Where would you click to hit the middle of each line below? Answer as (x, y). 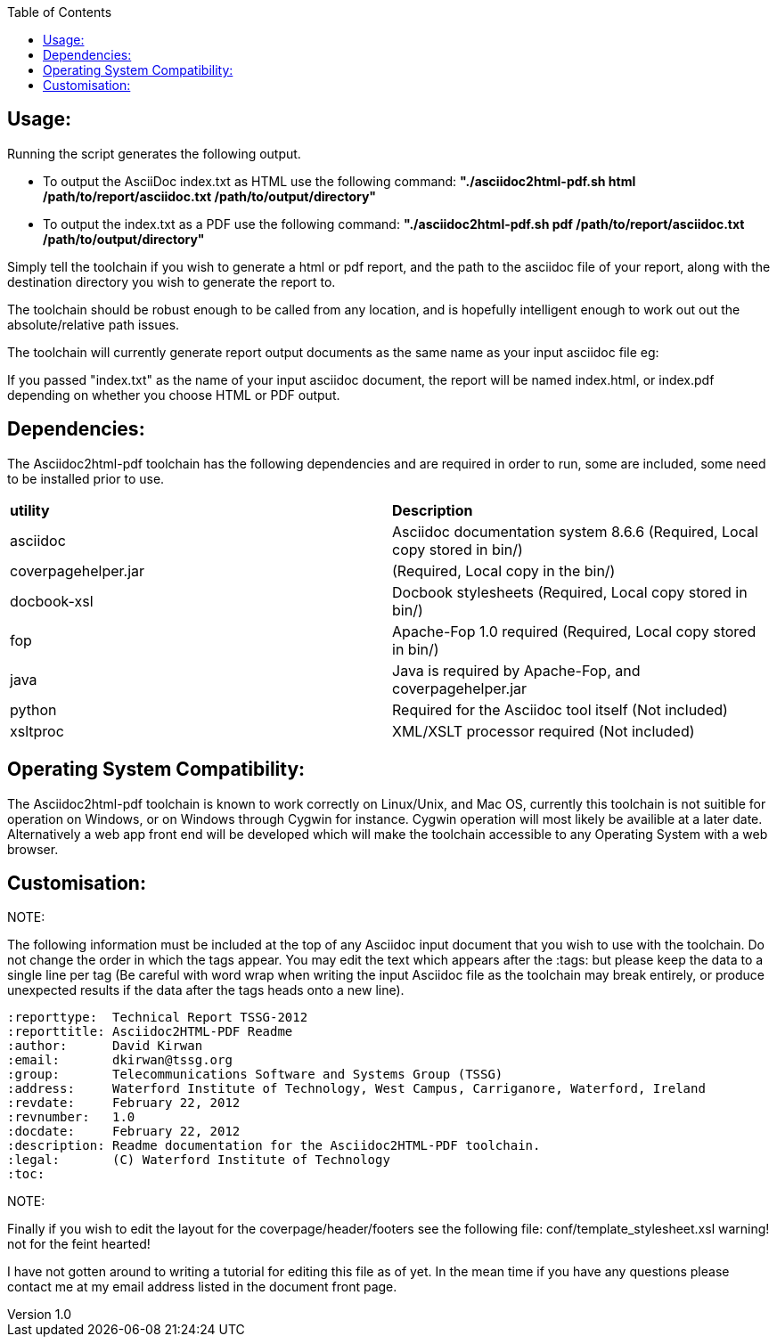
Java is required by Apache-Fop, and (516, 670)
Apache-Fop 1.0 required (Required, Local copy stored (574, 631)
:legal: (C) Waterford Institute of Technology (199, 1160)
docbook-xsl (52, 601)
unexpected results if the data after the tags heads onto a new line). (206, 990)
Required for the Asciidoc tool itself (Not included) (560, 709)
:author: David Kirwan (105, 1046)
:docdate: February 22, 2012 (124, 1132)
